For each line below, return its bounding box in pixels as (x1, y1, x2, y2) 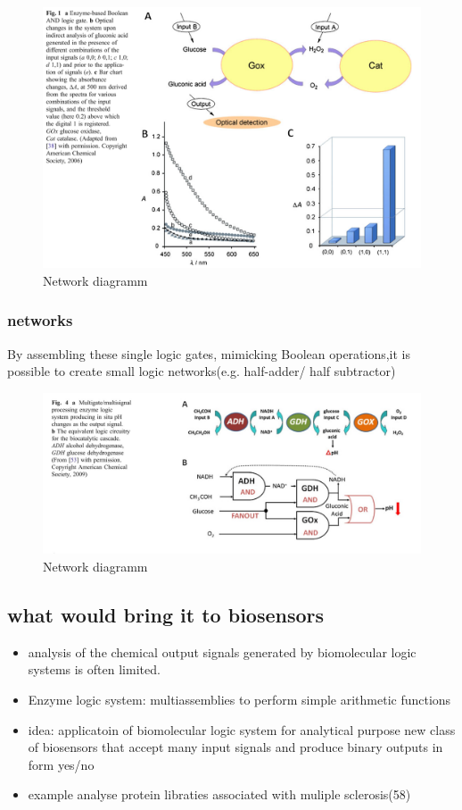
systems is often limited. (28, 660, 161, 679)
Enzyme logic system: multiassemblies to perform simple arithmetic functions (28, 690, 451, 709)
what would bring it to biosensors (7, 601, 325, 629)
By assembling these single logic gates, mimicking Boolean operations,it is (7, 344, 411, 363)
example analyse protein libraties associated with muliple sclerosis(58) (28, 785, 411, 804)
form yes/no (28, 755, 95, 773)
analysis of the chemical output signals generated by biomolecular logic (28, 642, 417, 661)
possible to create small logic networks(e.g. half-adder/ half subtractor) (7, 362, 396, 380)
